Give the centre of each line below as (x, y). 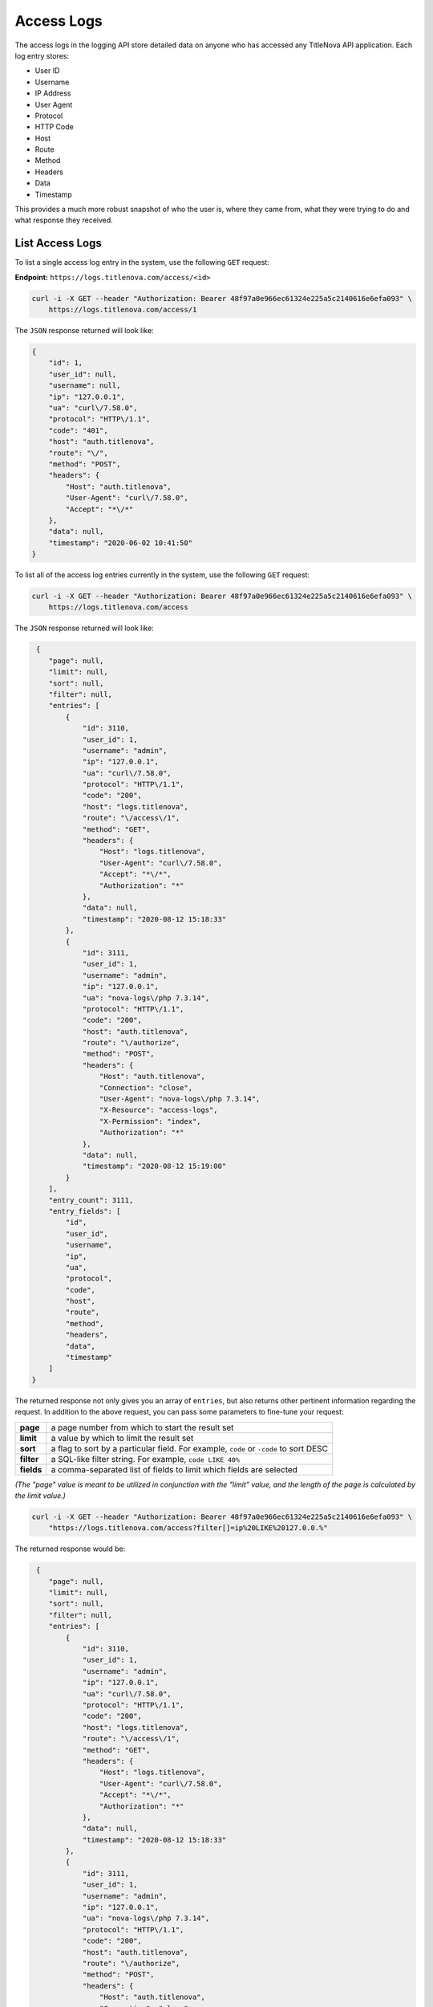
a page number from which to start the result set (142, 1427)
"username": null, (85, 386)
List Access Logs (58, 244)
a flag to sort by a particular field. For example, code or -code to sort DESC (190, 1448)
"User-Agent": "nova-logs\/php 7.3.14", (180, 1099)
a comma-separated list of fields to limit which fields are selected (174, 1469)
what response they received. (64, 220)
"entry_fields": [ (85, 1211)
